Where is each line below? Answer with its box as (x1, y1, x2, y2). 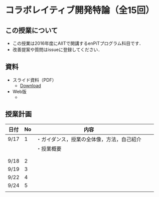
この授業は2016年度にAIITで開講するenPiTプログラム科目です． (12, 41, 144, 46)
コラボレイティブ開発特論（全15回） (5, 5, 154, 16)
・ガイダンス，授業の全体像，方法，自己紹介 (36, 136, 141, 143)
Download (20, 82, 41, 88)
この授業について (5, 26, 58, 35)
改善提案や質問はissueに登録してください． (12, 47, 103, 53)
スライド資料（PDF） (12, 77, 57, 83)
